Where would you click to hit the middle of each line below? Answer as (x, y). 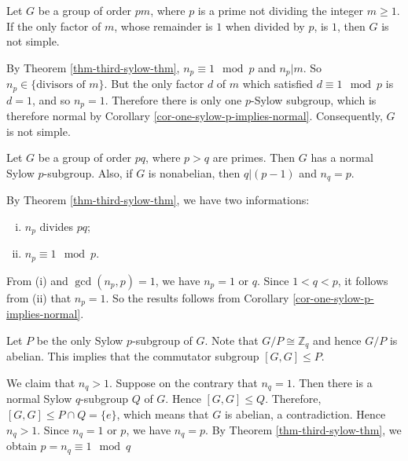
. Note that (232, 340)
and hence (337, 340)
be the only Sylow (80, 340)
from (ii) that (39, 297)
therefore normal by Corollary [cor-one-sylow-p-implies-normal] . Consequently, (195, 116)
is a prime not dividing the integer (281, 10)
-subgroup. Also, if (88, 172)
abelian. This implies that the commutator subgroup (133, 356)
